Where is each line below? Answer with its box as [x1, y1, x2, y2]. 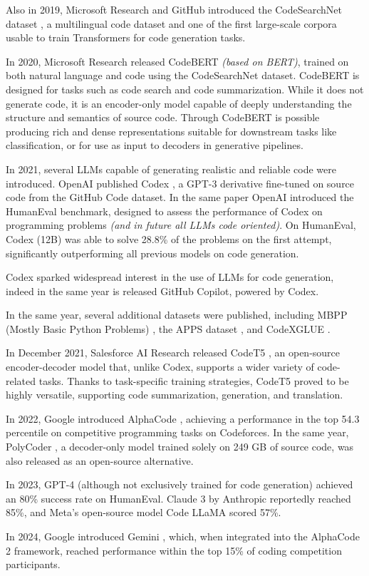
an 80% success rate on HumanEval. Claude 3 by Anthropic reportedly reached [6, 490, 351, 505]
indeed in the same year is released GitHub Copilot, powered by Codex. [6, 283, 319, 298]
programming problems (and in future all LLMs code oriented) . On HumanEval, [6, 217, 356, 232]
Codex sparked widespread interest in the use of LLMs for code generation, [6, 269, 334, 284]
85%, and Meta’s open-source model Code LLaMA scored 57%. [6, 505, 281, 520]
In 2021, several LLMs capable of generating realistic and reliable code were [6, 161, 336, 176]
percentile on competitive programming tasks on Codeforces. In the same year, [6, 425, 349, 440]
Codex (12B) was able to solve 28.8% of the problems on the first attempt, [6, 231, 332, 246]
